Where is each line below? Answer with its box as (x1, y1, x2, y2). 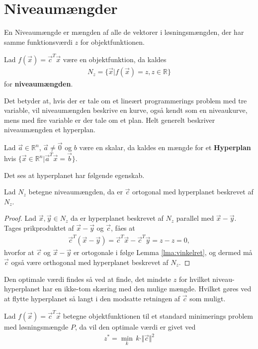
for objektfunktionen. (80, 36, 145, 47)
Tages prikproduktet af (4, 223, 74, 233)
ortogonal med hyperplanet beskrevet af (132, 186, 254, 197)
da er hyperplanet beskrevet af (70, 213, 164, 223)
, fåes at (111, 223, 135, 233)
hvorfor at (4, 247, 34, 258)
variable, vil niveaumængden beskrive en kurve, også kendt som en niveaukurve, (4, 105, 248, 115)
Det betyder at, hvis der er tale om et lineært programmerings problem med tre (4, 95, 247, 105)
